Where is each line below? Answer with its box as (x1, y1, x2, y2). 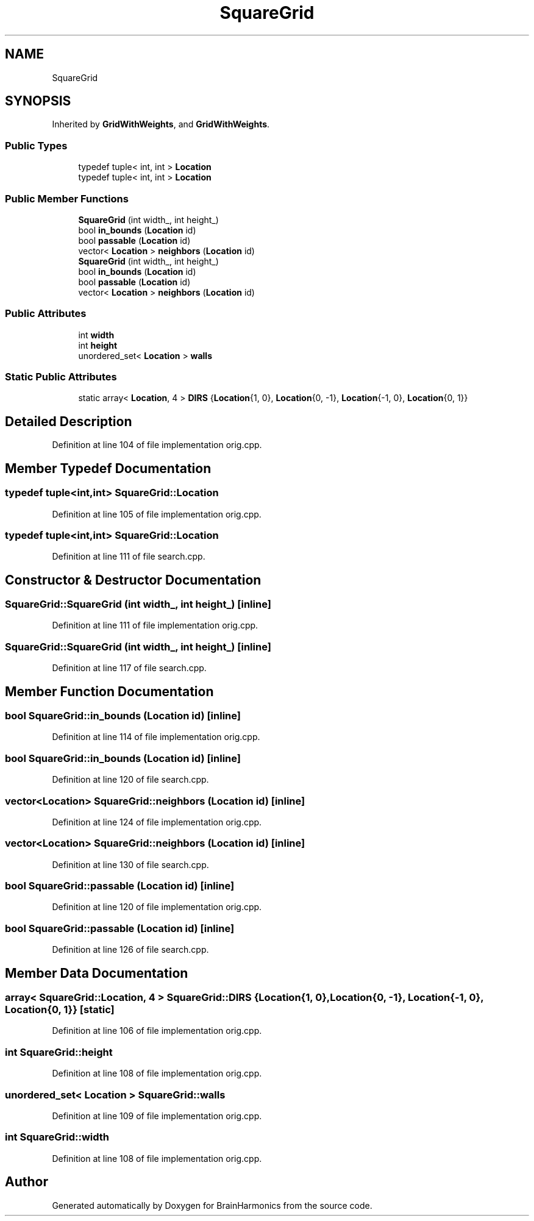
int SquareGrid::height (5, 1045, 113, 1058)
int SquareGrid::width (5, 1131, 109, 1144)
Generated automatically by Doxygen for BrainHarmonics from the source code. (52, 1200, 372, 1211)
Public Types (5, 139, 68, 152)
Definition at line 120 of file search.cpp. (52, 774, 209, 785)
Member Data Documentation (5, 965, 188, 981)
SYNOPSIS (5, 93, 71, 109)
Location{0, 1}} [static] (5, 1003, 115, 1016)
